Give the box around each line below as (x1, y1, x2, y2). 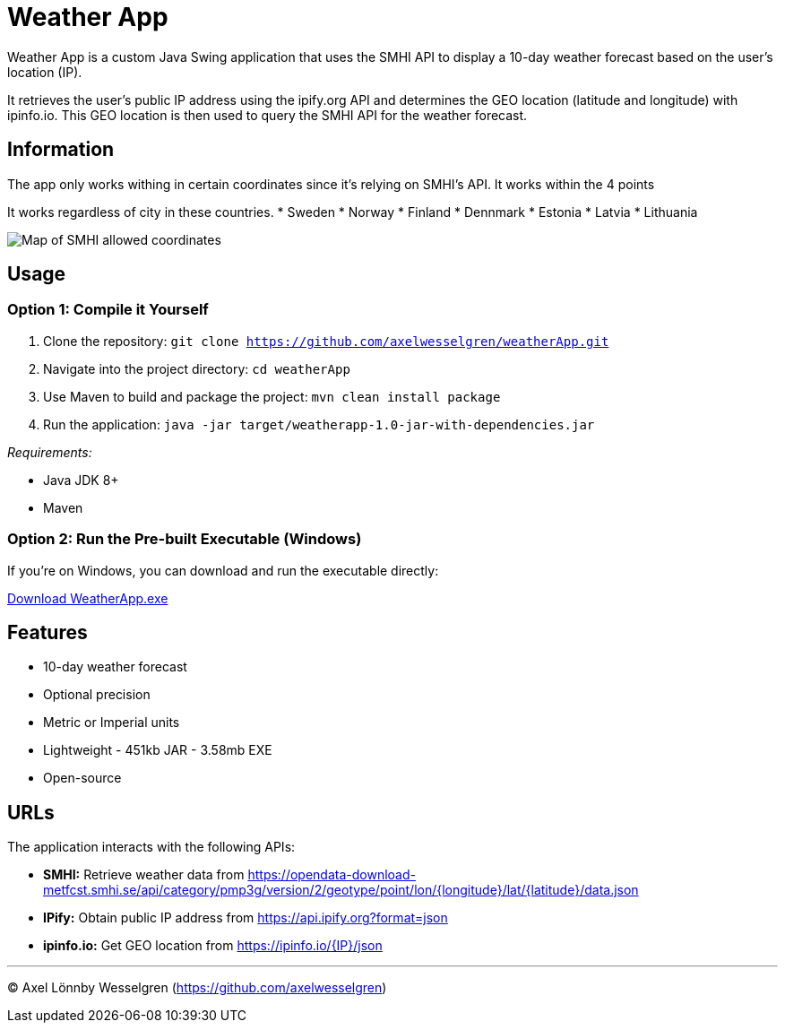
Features (7, 620, 88, 644)
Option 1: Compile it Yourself (7, 300, 209, 319)
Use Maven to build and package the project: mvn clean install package (43, 388, 501, 404)
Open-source (43, 770, 122, 786)
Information (7, 138, 115, 161)
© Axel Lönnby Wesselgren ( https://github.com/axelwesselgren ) (7, 980, 387, 996)
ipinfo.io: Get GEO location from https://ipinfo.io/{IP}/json (43, 938, 383, 954)
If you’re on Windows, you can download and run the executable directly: (7, 562, 439, 578)
